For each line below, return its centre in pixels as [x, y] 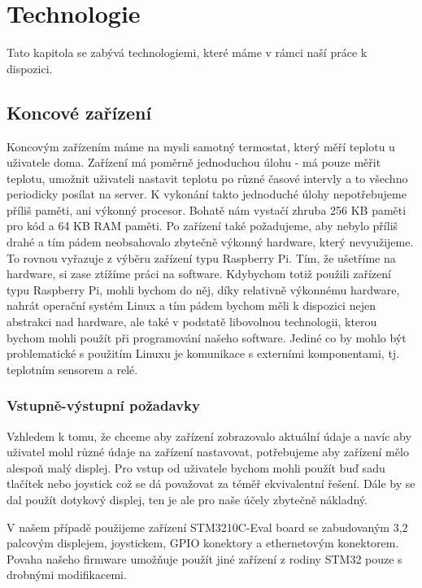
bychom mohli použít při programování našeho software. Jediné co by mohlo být [207, 337]
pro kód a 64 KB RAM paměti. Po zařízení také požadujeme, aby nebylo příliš [202, 226]
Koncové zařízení [79, 112]
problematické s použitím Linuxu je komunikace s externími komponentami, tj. [203, 353]
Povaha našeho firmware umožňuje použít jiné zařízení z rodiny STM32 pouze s [204, 558]
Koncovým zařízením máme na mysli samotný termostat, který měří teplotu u [201, 146]
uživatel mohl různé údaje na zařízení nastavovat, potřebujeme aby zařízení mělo [208, 452]
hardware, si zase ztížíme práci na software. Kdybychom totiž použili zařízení [199, 274]
